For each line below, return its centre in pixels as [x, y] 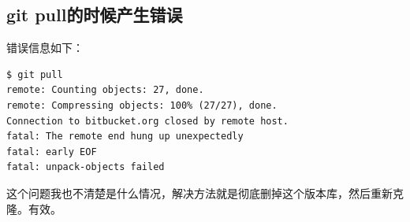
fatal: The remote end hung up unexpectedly [125, 137]
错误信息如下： [45, 48]
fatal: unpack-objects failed [86, 167]
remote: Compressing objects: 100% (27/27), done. [142, 105]
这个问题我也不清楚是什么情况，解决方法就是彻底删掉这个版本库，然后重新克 [205, 192]
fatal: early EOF [52, 152]
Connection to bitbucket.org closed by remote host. [147, 121]
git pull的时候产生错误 [95, 15]
